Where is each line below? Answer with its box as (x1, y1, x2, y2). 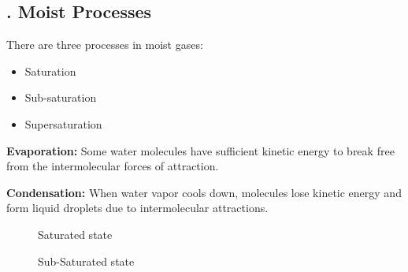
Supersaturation (24, 115, 102, 132)
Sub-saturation (24, 89, 97, 106)
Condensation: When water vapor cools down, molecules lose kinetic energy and (6, 184, 402, 200)
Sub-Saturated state (38, 252, 135, 269)
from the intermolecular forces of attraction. (6, 158, 219, 174)
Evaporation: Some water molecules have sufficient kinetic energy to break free (6, 142, 395, 158)
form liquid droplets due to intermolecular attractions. (6, 199, 269, 216)
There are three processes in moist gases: (6, 36, 203, 53)
